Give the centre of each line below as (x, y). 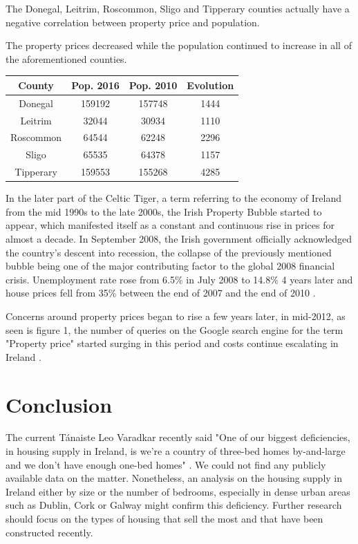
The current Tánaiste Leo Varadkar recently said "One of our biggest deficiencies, (178, 437)
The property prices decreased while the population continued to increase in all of (179, 45)
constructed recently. (49, 532)
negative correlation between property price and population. (133, 22)
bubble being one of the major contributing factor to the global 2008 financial (170, 266)
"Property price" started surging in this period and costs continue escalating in (172, 343)
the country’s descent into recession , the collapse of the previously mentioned (169, 252)
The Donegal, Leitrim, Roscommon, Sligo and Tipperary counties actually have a (178, 8)
